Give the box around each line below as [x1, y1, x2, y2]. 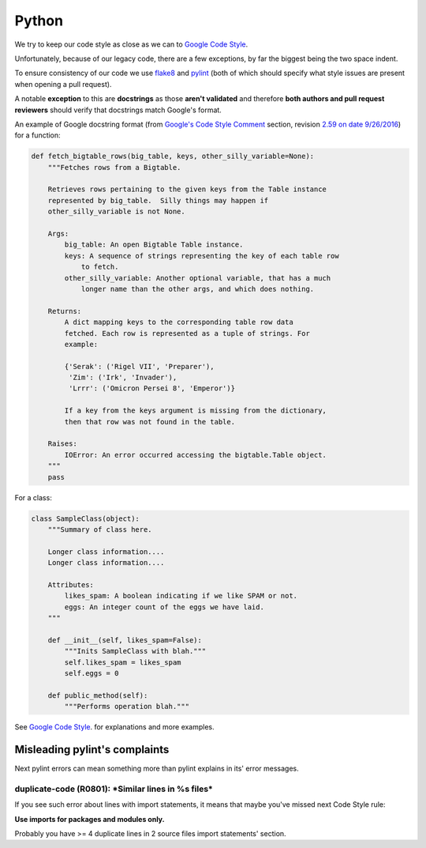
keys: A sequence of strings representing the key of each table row [64, 251, 339, 260]
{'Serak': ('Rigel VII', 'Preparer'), [64, 362, 215, 371]
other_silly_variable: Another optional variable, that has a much [64, 273, 331, 282]
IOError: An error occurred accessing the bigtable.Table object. [64, 450, 327, 459]
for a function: [14, 130, 61, 140]
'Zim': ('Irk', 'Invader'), [68, 373, 177, 383]
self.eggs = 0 [64, 669, 119, 678]
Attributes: [47, 580, 95, 589]
